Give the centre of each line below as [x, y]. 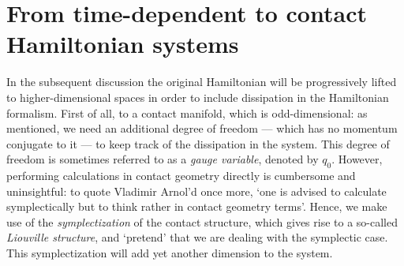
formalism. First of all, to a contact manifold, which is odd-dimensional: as [187, 112]
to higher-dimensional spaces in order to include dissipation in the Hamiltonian [198, 97]
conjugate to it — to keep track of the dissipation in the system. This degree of [198, 143]
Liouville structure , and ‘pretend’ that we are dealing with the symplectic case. [197, 237]
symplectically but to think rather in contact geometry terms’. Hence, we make [197, 206]
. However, [357, 159]
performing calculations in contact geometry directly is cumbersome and [181, 176]
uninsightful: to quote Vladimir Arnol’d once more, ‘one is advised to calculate [196, 191]
